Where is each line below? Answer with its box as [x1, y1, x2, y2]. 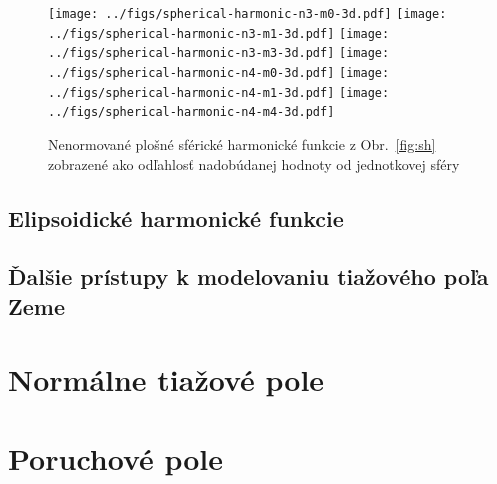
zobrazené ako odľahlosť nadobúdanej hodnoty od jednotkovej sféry [48, 153, 460, 174]
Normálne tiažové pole [8, 359, 325, 400]
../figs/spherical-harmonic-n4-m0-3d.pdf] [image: [48, 65, 390, 80]
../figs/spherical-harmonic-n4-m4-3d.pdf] [48, 105, 335, 120]
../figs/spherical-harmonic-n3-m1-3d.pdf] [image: [48, 26, 390, 41]
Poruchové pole [8, 437, 224, 478]
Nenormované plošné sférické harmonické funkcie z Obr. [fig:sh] [48, 133, 436, 154]
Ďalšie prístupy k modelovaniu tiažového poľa [8, 261, 489, 292]
